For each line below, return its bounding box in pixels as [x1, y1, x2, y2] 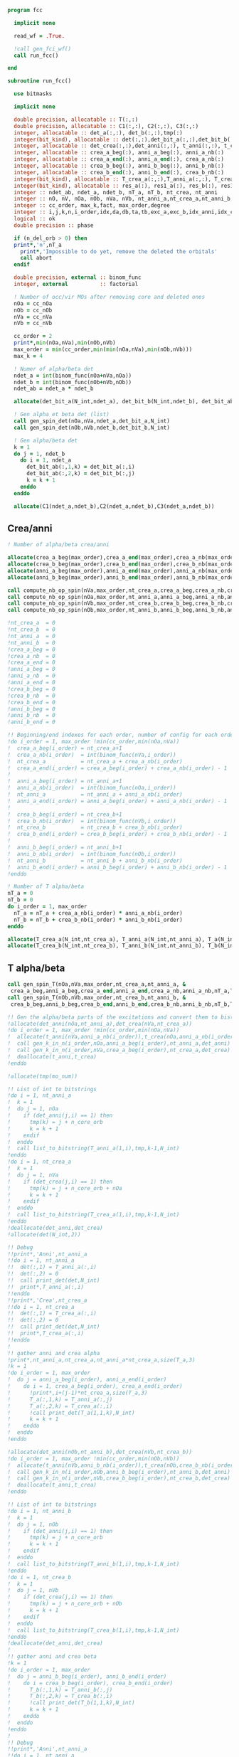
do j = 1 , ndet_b [14, 450, 65, 457]
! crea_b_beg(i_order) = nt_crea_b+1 [7, 811, 122, 818]
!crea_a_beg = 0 [7, 646, 55, 653]
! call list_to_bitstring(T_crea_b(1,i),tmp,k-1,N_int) [7, 1626, 180, 1634]
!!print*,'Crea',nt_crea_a [7, 1297, 87, 1304]
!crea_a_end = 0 [7, 659, 55, 667]
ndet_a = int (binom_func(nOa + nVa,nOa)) [14, 372, 132, 379]
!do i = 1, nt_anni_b [7, 1507, 72, 1514]
